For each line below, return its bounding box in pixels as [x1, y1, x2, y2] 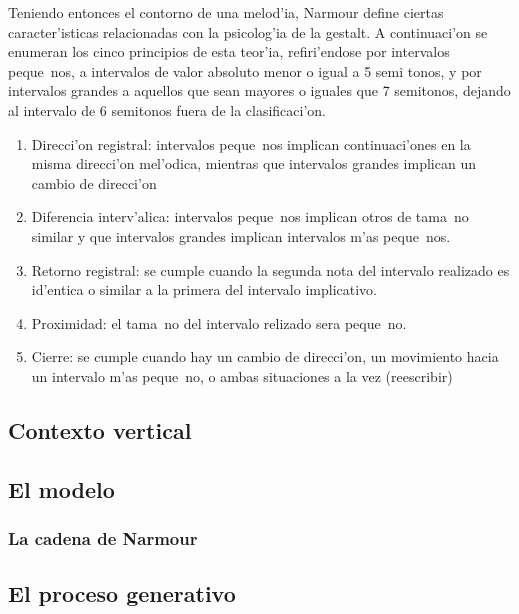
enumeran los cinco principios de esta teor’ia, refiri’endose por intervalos [8, 41, 450, 62]
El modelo [8, 473, 115, 504]
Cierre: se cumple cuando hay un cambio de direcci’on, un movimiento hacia [31, 346, 499, 367]
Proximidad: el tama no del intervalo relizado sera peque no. [31, 312, 407, 333]
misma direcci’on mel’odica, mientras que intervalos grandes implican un [31, 153, 476, 174]
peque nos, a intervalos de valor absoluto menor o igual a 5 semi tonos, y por [8, 60, 482, 81]
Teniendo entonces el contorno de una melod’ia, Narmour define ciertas [8, 2, 444, 22]
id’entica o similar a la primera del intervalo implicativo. [31, 279, 377, 300]
